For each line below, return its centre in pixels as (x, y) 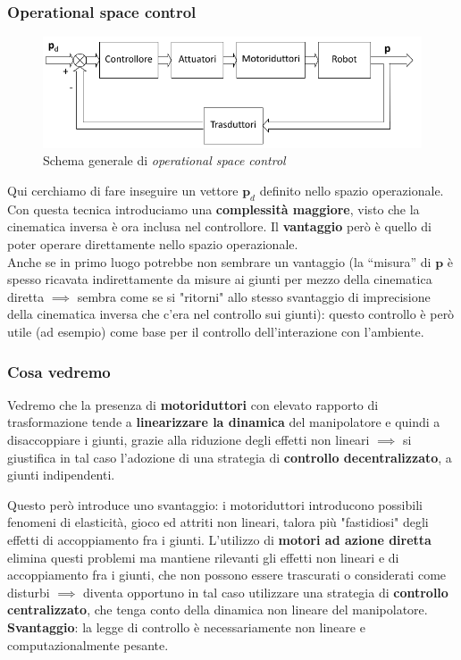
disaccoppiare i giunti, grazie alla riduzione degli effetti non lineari (189, 440)
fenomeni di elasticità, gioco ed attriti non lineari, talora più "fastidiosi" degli (218, 522)
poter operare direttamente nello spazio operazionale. (153, 244)
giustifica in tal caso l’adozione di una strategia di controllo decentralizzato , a (230, 457)
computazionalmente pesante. (88, 644)
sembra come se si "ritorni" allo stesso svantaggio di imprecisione (254, 296)
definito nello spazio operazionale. (352, 191)
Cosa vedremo (59, 371)
